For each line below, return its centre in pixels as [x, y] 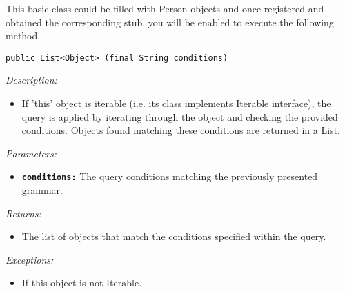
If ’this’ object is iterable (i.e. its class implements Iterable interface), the [176, 103]
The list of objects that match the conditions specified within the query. [174, 236]
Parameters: [31, 153]
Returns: [23, 213]
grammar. [42, 190]
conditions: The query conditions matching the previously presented [170, 176]
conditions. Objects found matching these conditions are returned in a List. [181, 130]
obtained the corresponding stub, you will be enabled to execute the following [170, 22]
